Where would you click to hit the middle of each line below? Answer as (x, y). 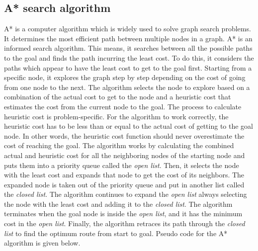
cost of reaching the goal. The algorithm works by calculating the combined (119, 145)
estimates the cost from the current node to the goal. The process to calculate (123, 106)
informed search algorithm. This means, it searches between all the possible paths (128, 48)
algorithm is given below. (42, 243)
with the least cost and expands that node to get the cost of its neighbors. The (124, 175)
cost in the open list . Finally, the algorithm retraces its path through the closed (125, 223)
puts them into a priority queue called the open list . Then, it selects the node (122, 165)
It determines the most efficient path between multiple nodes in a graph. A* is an (128, 38)
